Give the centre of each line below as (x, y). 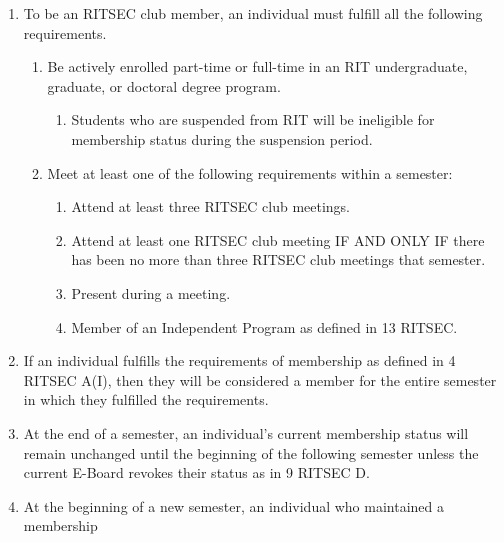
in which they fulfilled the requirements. (146, 399)
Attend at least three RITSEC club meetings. (211, 206)
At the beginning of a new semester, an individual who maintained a (234, 505)
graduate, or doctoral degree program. (164, 85)
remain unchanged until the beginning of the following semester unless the (251, 452)
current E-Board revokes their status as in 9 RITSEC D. (196, 472)
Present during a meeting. (151, 292)
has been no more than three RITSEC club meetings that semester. (278, 259)
